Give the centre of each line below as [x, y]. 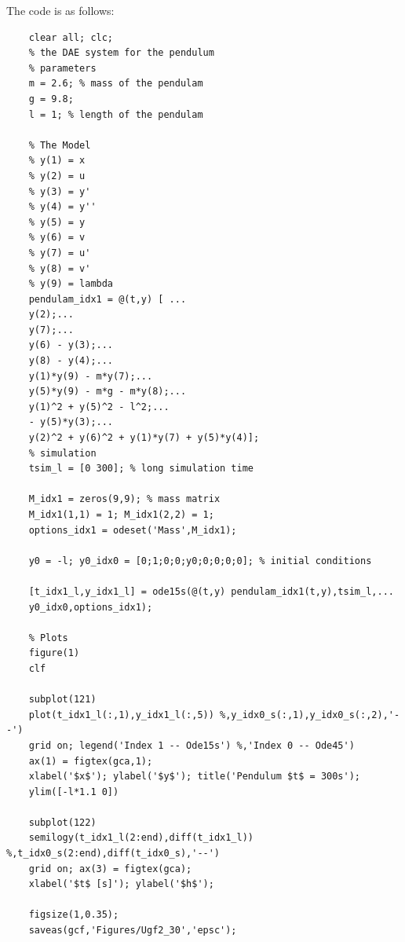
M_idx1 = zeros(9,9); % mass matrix [124, 499]
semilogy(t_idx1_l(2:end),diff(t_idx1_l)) [141, 838]
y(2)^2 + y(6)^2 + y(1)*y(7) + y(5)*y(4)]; [144, 438]
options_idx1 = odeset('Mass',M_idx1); [133, 530]
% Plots [48, 638]
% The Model [60, 145]
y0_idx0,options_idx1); [91, 607]
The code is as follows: [60, 10]
